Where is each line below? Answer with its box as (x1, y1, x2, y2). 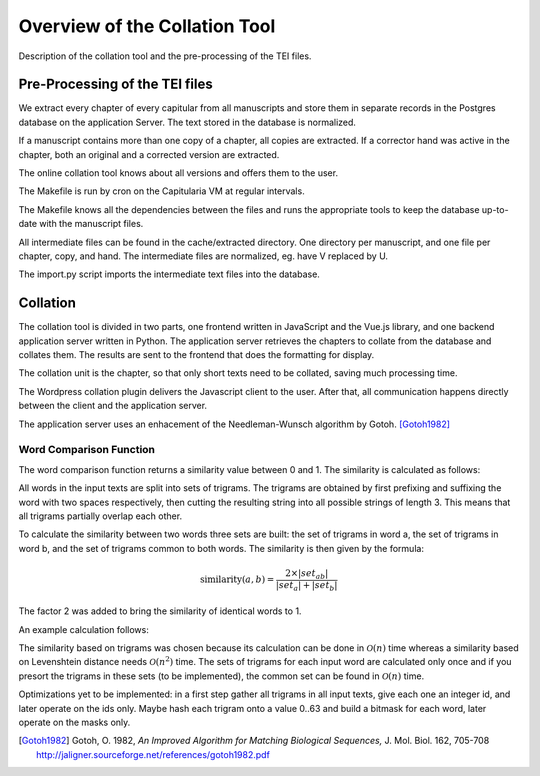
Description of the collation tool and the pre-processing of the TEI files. (18, 50, 312, 62)
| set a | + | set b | (275, 579, 338, 593)
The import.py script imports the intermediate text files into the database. (18, 268, 320, 280)
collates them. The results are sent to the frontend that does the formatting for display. (18, 349, 375, 361)
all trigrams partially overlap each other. (18, 510, 183, 522)
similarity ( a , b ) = (200, 574, 275, 585)
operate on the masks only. (18, 716, 131, 728)
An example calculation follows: (18, 623, 150, 635)
